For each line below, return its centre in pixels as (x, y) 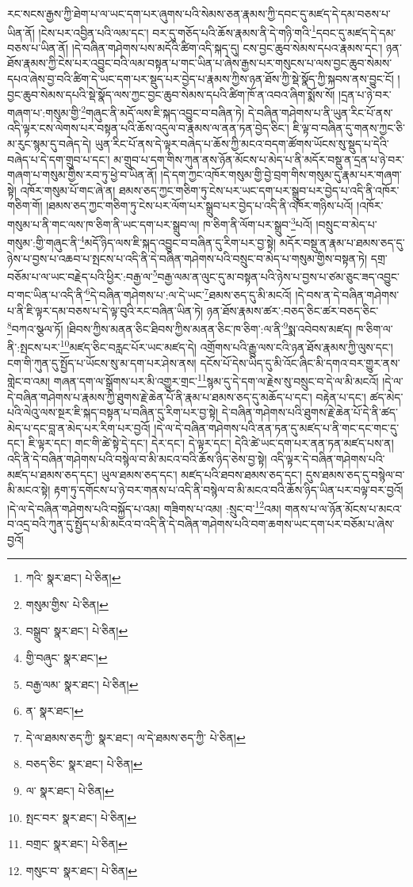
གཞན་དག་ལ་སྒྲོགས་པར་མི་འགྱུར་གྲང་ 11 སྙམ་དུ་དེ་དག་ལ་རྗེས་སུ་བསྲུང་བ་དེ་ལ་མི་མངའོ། (216, 380)
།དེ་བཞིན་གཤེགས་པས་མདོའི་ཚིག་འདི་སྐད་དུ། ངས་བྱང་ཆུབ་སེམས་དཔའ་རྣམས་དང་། (227, 47)
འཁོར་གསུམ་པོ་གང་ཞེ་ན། (68, 190)
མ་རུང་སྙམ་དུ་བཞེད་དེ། (50, 144)
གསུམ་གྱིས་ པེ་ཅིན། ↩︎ (67, 604)
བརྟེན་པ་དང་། (341, 396)
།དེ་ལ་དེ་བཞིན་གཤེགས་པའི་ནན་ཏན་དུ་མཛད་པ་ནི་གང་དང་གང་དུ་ (277, 427)
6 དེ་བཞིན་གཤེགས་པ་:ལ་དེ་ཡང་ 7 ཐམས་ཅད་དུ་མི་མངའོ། (188, 294)
